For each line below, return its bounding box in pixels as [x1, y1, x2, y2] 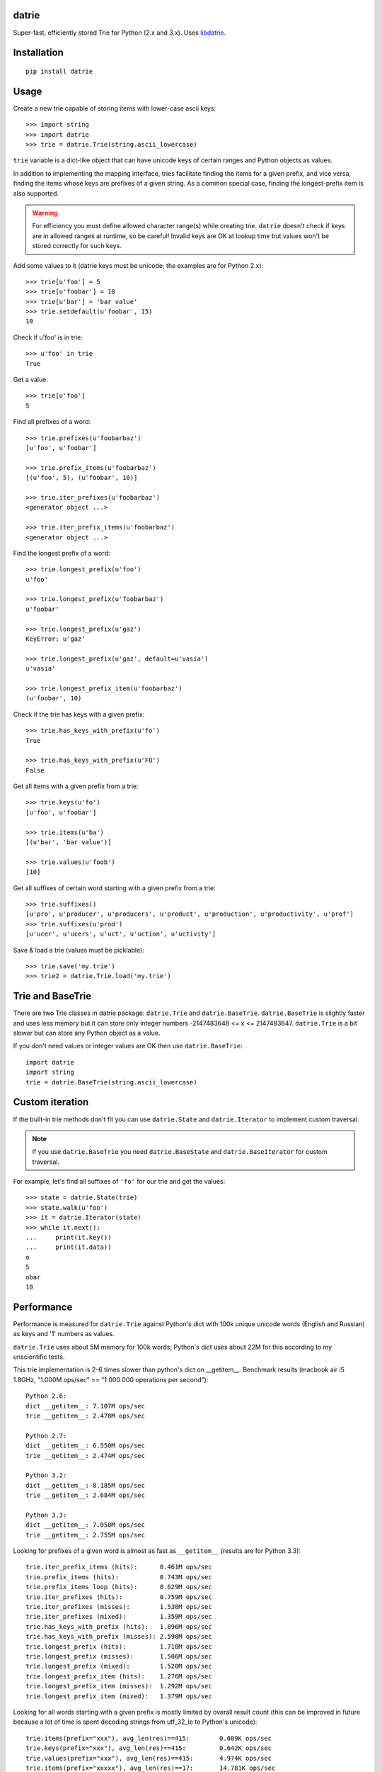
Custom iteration [13, 1096, 89, 1109]
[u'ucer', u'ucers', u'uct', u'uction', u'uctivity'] [25, 930, 216, 938]
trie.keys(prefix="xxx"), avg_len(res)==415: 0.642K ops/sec [25, 1744, 272, 1752]
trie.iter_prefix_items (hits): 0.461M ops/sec [25, 1563, 212, 1571]
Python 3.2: [25, 1471, 67, 1479]
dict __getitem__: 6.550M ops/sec [25, 1442, 145, 1449]
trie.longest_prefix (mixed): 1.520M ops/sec [25, 1662, 212, 1671]
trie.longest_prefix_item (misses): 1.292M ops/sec [25, 1682, 212, 1690]
